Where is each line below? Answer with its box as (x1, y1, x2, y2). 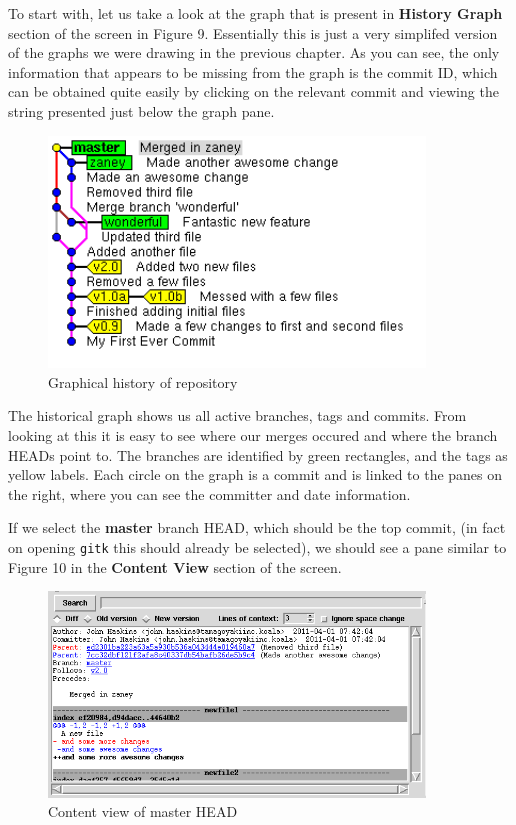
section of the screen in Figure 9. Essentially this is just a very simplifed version (8, 22, 498, 43)
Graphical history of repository (48, 371, 238, 392)
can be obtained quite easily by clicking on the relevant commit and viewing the (8, 81, 499, 102)
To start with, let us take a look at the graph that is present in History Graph (8, 3, 503, 23)
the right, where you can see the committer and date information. (8, 483, 411, 504)
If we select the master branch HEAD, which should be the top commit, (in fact (8, 517, 506, 538)
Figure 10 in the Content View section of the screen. (8, 556, 342, 577)
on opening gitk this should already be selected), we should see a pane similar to (8, 537, 507, 558)
